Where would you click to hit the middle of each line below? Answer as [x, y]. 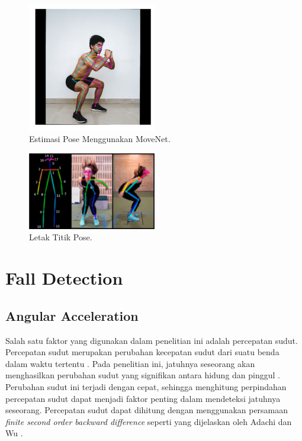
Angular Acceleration [72, 315]
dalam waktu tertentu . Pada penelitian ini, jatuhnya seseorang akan [130, 363]
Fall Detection [64, 278]
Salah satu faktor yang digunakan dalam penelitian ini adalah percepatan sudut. [152, 340]
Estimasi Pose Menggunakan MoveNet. [100, 139]
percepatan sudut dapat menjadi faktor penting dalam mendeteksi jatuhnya [143, 398]
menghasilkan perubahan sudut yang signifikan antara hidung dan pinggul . [143, 375]
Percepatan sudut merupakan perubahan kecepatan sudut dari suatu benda [142, 352]
